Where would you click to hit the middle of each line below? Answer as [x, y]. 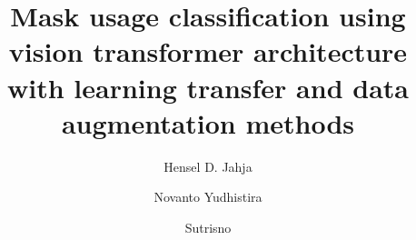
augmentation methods [208, 122]
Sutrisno [208, 227]
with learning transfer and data [208, 87]
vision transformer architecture [208, 51]
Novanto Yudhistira [208, 197]
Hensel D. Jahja [208, 166]
